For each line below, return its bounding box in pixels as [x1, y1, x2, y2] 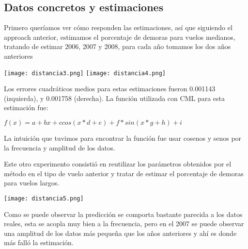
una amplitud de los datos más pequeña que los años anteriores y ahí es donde [4, 228, 237, 238]
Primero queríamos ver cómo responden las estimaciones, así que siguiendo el [4, 22, 232, 33]
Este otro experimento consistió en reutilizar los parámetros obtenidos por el [4, 159, 232, 169]
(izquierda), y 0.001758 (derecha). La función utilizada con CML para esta [4, 93, 225, 103]
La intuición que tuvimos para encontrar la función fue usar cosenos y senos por [4, 133, 242, 143]
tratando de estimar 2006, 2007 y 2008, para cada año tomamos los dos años [4, 41, 231, 51]
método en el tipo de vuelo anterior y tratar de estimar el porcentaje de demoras [4, 168, 244, 178]
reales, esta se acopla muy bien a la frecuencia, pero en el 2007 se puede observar [4, 218, 244, 229]
